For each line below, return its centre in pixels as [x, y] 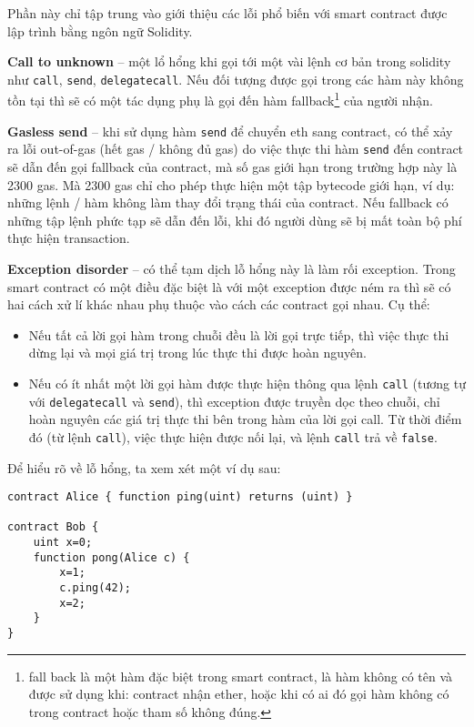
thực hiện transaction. [69, 238]
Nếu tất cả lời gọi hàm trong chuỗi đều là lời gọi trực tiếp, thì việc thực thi [239, 334]
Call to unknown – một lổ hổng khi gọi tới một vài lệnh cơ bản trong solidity [229, 61]
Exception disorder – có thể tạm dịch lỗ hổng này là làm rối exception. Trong [232, 268]
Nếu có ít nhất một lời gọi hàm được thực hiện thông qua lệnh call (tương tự [247, 383]
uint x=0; [63, 543]
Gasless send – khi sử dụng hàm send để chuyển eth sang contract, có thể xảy [230, 131]
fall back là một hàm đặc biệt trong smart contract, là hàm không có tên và [241, 676]
